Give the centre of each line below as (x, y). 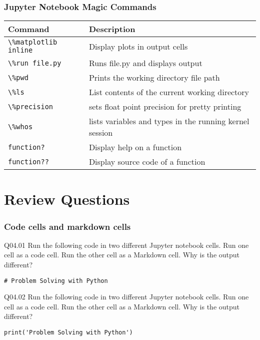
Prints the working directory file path (154, 78)
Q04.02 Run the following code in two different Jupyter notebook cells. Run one (126, 297)
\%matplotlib (33, 42)
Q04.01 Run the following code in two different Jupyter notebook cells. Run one (126, 245)
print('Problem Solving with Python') (68, 333)
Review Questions (67, 199)
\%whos (20, 127)
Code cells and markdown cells (67, 226)
